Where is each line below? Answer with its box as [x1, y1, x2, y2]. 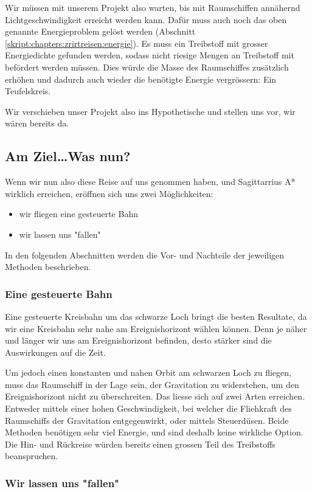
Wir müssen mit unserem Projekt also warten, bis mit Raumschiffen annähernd [5, 1, 300, 13]
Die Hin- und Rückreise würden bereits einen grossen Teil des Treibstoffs [5, 437, 276, 450]
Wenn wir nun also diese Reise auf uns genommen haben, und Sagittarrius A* [5, 175, 296, 188]
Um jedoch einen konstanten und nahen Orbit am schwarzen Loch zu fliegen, [5, 366, 291, 379]
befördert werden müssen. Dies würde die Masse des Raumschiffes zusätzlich [5, 60, 289, 73]
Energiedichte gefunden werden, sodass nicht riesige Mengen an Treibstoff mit [5, 49, 294, 61]
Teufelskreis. [5, 85, 51, 97]
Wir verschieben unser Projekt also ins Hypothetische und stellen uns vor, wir [5, 105, 296, 117]
